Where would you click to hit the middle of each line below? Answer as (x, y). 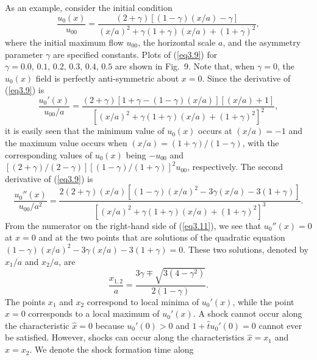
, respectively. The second (235, 167)
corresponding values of (48, 154)
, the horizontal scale (177, 42)
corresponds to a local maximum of (94, 313)
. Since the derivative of (246, 78)
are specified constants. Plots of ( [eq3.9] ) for (135, 54)
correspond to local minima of (143, 301)
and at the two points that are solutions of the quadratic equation (162, 237)
